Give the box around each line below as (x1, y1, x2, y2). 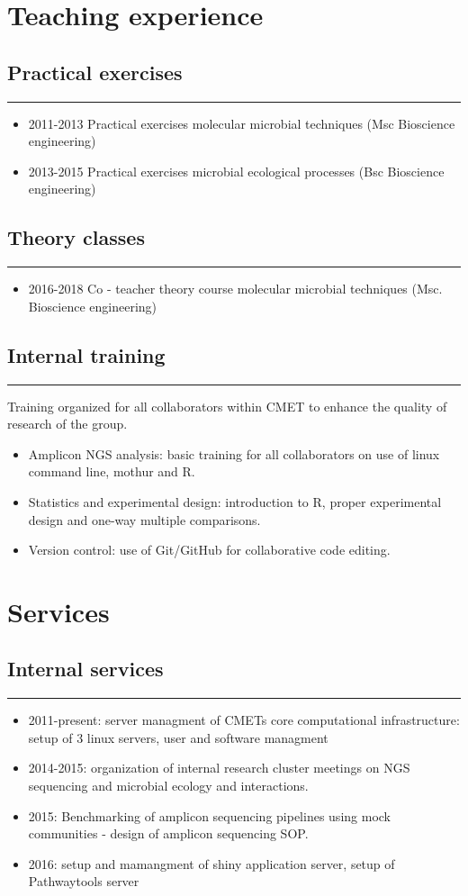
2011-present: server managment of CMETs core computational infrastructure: (28, 710, 460, 729)
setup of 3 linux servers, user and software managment (28, 728, 328, 747)
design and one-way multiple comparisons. (28, 510, 261, 529)
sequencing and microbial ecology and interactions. (28, 776, 309, 795)
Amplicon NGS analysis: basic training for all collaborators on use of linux (28, 444, 440, 463)
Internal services (7, 655, 164, 683)
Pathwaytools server (28, 872, 139, 891)
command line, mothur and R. (28, 462, 195, 481)
